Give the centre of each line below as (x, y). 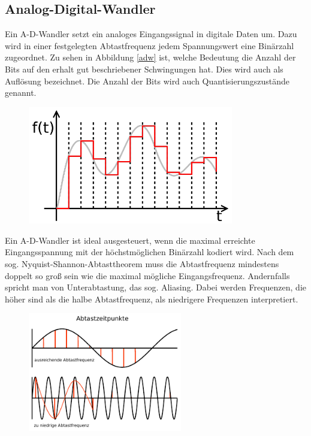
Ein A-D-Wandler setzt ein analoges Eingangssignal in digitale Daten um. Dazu (151, 34)
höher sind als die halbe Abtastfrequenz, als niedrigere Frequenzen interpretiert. (152, 299)
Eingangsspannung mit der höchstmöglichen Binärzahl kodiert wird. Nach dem (150, 252)
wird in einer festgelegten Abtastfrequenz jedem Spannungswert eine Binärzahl (150, 45)
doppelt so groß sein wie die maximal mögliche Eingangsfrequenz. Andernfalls (147, 275)
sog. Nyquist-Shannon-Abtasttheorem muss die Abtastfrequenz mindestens (142, 263)
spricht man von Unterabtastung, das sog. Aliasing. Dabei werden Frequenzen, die (156, 287)
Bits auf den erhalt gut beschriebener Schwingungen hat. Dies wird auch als (144, 69)
